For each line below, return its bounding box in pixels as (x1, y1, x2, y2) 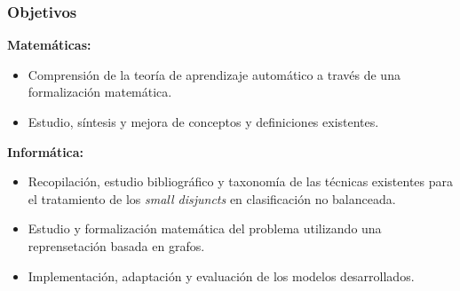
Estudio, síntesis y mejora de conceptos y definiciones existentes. (28, 113, 379, 130)
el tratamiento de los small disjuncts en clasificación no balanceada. (28, 189, 396, 208)
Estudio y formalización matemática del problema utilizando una (28, 219, 382, 238)
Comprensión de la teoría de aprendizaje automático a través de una (28, 65, 401, 83)
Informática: (7, 142, 84, 161)
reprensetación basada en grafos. (28, 236, 205, 255)
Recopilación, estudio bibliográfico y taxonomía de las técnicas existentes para (28, 172, 453, 191)
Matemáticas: (7, 35, 91, 54)
